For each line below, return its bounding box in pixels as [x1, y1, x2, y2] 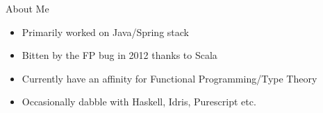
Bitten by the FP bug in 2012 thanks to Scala [22, 48, 217, 62]
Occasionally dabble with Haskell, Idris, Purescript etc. [22, 94, 256, 109]
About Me [6, 1, 49, 15]
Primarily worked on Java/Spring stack [22, 24, 189, 39]
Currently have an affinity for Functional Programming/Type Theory [22, 71, 317, 85]
